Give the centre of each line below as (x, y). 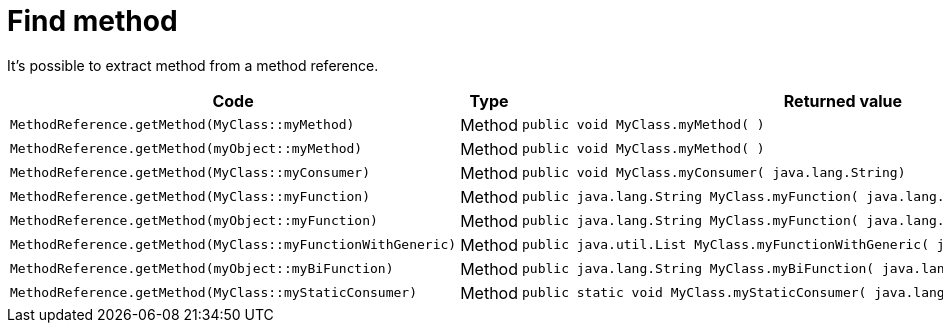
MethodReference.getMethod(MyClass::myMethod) (182, 125)
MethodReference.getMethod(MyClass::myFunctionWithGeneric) (233, 245)
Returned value (842, 100)
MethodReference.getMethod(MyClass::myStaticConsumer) (213, 293)
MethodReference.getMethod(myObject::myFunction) (194, 221)
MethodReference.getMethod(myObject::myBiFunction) (202, 269)
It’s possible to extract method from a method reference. (193, 65)
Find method (92, 21)
